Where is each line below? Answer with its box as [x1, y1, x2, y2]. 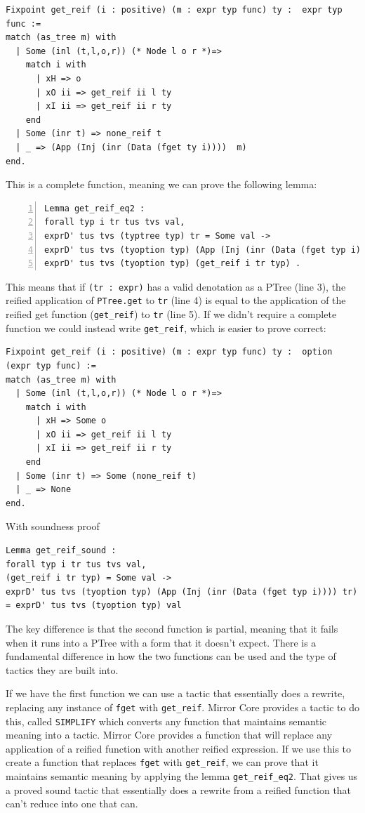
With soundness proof [6, 519, 100, 534]
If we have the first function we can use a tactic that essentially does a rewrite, [6, 686, 345, 701]
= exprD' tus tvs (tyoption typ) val [6, 600, 182, 611]
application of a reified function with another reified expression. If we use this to [6, 741, 352, 755]
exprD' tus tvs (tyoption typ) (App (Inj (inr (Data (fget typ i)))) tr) [6, 586, 358, 597]
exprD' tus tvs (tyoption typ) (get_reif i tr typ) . [44, 258, 301, 269]
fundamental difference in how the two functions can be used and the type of [6, 649, 336, 663]
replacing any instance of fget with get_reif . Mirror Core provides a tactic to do [6, 699, 359, 714]
